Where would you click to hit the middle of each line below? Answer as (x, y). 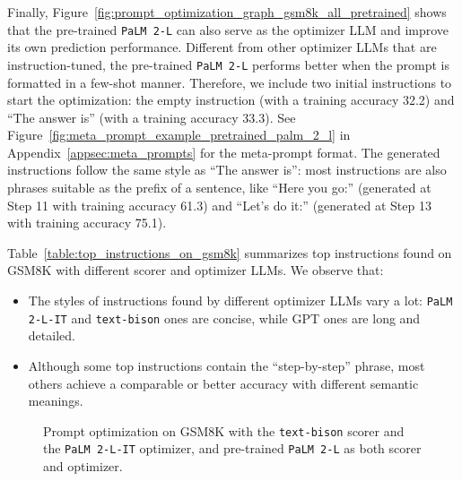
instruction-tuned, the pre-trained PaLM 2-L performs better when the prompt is (228, 64)
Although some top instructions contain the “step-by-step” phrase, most (227, 365)
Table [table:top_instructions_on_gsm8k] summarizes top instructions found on (230, 252)
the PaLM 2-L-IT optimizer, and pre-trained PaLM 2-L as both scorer (232, 448)
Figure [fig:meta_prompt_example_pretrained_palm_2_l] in (179, 135)
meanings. (56, 401)
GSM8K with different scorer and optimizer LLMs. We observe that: (196, 270)
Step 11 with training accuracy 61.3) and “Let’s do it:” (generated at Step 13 (219, 205)
